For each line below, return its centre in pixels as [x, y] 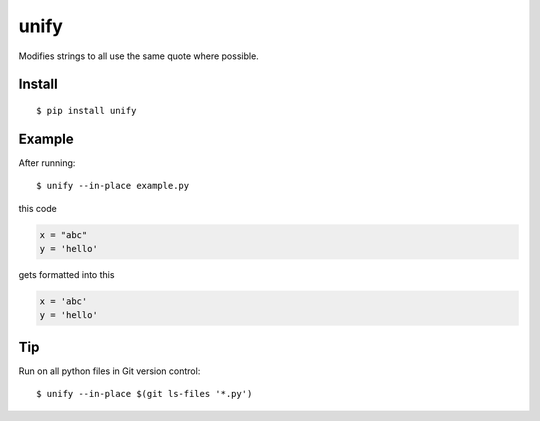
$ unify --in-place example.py [113, 186]
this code [37, 208]
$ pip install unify [86, 110]
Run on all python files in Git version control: [109, 371]
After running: [47, 162]
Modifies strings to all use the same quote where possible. [138, 56]
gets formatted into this [66, 274]
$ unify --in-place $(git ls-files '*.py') [144, 394]
